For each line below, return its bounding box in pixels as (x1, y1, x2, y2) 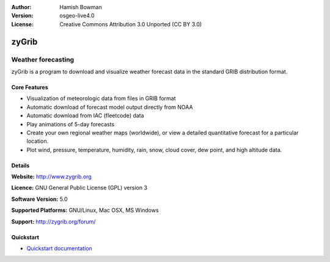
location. (26, 137, 49, 145)
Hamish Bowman (59, 4, 102, 10)
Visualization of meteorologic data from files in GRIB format (26, 95, 177, 102)
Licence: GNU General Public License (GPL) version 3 (11, 184, 148, 192)
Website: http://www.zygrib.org (11, 173, 92, 180)
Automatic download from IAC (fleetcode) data (26, 112, 144, 119)
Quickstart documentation (26, 245, 93, 252)
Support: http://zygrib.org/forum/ (11, 217, 96, 225)
